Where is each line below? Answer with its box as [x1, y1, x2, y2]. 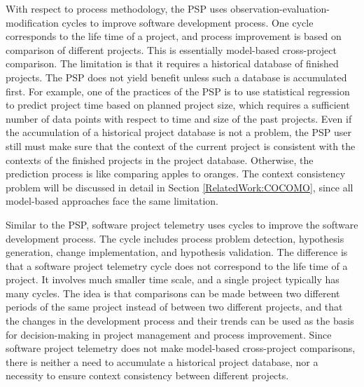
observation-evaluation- [230, 1, 330, 15]
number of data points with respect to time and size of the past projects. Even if [6, 111, 352, 125]
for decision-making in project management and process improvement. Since [6, 327, 332, 341]
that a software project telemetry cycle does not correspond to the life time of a [6, 258, 348, 273]
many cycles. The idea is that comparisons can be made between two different [6, 285, 340, 300]
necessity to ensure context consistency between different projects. [6, 368, 289, 383]
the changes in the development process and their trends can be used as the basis [6, 313, 354, 328]
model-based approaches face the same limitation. [6, 193, 218, 208]
